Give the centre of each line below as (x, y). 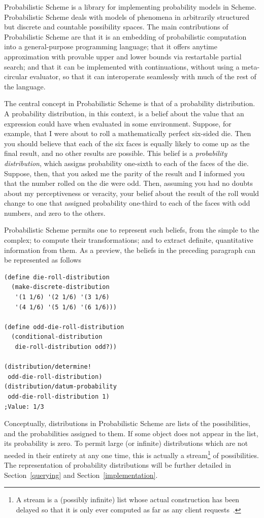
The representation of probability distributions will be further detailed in (118, 465)
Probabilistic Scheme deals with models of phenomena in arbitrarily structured (127, 17)
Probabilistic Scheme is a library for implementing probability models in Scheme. (130, 7)
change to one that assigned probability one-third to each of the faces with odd (127, 203)
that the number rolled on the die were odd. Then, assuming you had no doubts (128, 183)
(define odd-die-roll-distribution (64, 327)
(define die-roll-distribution (57, 277)
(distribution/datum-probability (60, 387)
